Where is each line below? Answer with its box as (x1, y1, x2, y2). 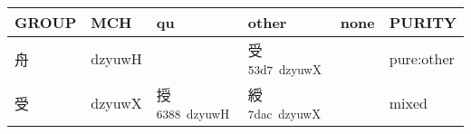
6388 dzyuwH (156, 105, 230, 122)
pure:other (389, 48, 455, 69)
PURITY (389, 12, 457, 33)
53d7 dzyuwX (247, 61, 322, 78)
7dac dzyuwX (247, 105, 322, 122)
